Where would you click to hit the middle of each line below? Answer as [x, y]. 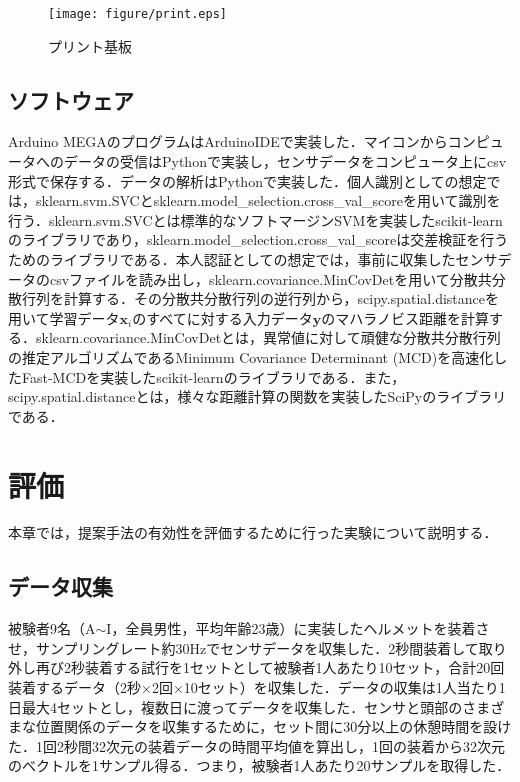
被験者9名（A [52, 628]
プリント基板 [90, 45]
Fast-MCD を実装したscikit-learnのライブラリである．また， [213, 376]
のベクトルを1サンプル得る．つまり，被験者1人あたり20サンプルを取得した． [259, 765]
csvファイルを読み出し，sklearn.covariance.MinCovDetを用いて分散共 [270, 278]
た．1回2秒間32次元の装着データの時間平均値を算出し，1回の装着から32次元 [256, 745]
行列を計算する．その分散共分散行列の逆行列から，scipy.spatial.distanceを [260, 298]
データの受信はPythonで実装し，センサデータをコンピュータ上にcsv [285, 161]
